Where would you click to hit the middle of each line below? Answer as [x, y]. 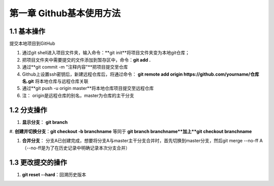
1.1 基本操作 [27, 31]
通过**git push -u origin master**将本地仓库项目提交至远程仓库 [88, 88]
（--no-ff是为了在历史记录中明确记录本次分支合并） [76, 148]
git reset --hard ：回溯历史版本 [54, 174]
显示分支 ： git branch [45, 122]
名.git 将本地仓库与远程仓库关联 [55, 81]
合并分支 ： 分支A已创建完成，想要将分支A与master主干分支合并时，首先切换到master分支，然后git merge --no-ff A [143, 141]
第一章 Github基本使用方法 [65, 13]
